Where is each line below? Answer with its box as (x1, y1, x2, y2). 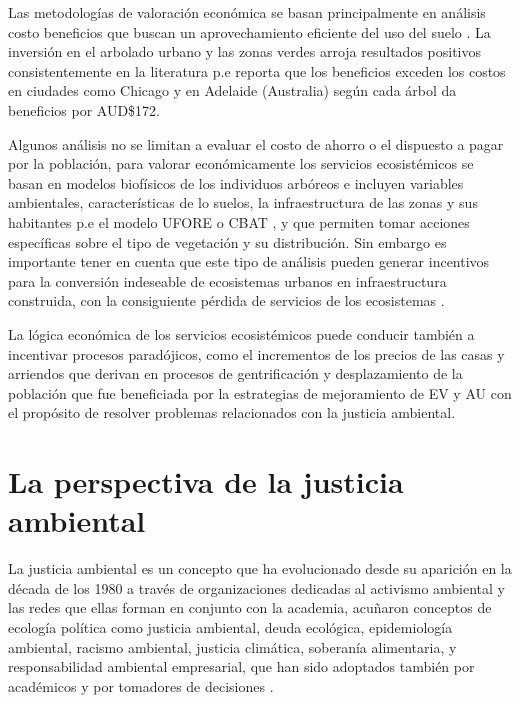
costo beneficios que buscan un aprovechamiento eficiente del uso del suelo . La (8, 21, 491, 42)
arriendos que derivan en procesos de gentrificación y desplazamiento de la (8, 363, 463, 384)
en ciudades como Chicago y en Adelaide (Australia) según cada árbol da (8, 80, 457, 101)
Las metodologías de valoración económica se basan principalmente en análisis (8, 2, 486, 22)
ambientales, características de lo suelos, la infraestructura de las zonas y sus (8, 192, 478, 213)
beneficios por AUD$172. (8, 99, 160, 120)
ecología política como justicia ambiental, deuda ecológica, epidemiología (8, 616, 453, 637)
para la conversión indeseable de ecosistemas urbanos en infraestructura (8, 270, 447, 291)
